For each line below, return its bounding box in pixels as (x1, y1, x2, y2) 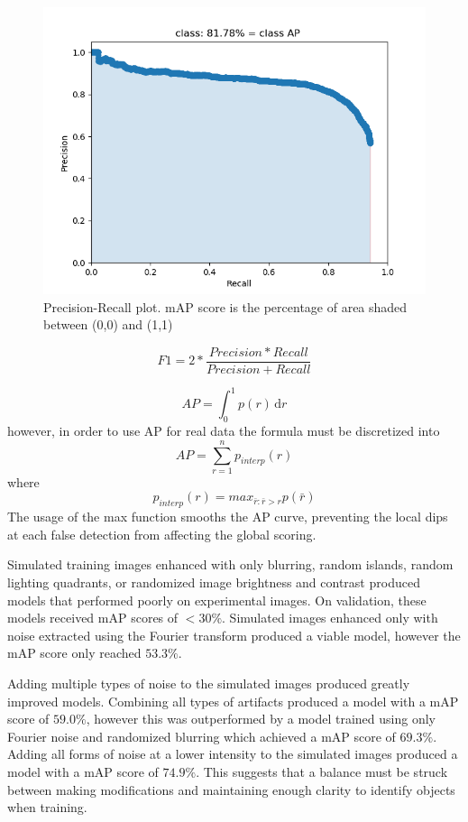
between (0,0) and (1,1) (43, 315, 173, 334)
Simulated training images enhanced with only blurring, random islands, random (7, 555, 454, 574)
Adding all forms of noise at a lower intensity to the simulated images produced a (7, 744, 458, 763)
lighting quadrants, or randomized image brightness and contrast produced (7, 573, 420, 592)
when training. (7, 798, 87, 817)
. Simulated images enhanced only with (222, 608, 438, 627)
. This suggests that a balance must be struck (196, 762, 448, 780)
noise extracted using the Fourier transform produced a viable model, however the (7, 625, 461, 644)
